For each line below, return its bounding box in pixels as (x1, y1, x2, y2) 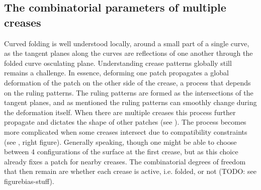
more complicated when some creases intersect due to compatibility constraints (4, 126, 247, 137)
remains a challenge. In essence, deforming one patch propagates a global (4, 67, 229, 78)
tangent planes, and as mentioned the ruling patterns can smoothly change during (4, 97, 257, 108)
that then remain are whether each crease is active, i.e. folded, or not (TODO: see (4, 166, 256, 176)
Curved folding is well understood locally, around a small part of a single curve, (4, 38, 249, 48)
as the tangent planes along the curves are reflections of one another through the (4, 48, 253, 58)
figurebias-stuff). (4, 175, 54, 186)
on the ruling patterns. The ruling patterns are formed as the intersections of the (4, 87, 253, 98)
